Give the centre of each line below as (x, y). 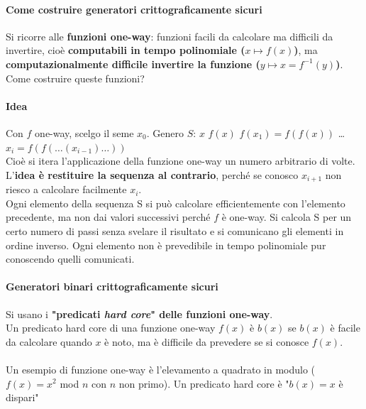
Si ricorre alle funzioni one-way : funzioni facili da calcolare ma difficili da (170, 36)
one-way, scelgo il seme (84, 132)
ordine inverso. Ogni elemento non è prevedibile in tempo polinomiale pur (166, 245)
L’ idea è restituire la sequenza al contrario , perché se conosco (152, 174)
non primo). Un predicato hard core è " (204, 383)
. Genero (165, 132)
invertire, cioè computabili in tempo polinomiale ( (126, 50)
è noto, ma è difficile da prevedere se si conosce (207, 341)
